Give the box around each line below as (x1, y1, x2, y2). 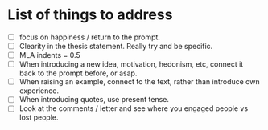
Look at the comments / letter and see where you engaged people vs (19, 104, 249, 113)
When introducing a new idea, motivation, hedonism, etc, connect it (19, 59, 244, 69)
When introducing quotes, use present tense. (19, 95, 170, 104)
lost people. (19, 112, 59, 122)
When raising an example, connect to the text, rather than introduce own (19, 77, 260, 87)
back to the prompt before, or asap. (19, 68, 138, 78)
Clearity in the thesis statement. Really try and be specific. (19, 42, 213, 51)
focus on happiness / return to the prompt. (19, 32, 160, 42)
